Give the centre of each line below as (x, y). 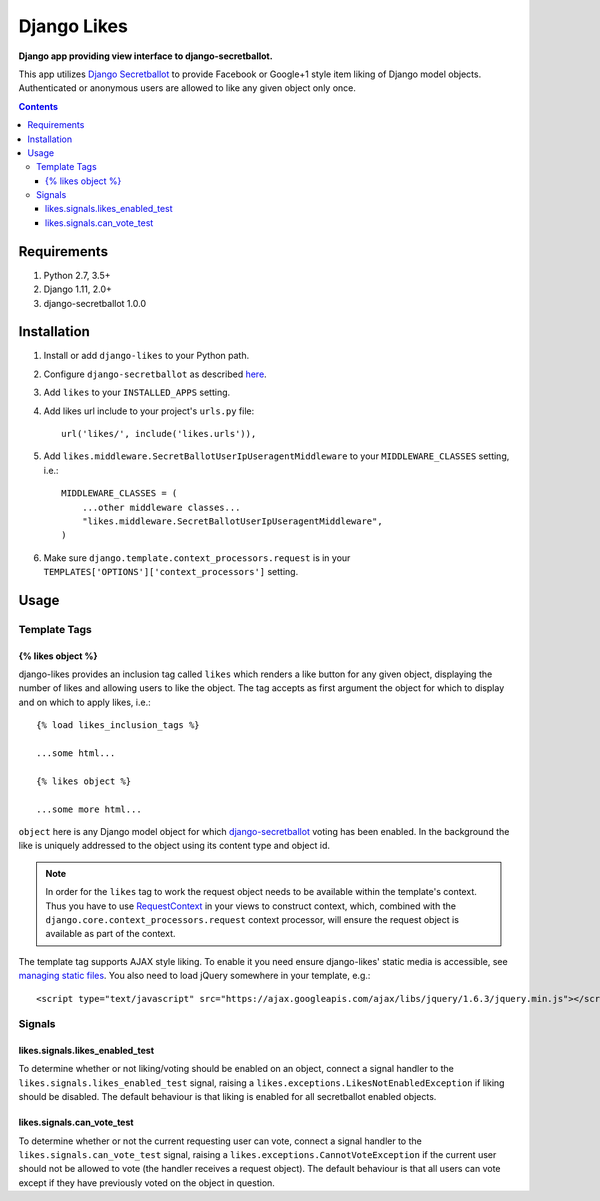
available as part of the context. (110, 934)
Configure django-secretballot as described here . (155, 374)
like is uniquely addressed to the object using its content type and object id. (174, 846)
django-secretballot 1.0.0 (95, 303)
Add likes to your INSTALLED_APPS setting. (137, 392)
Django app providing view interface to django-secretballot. (146, 56)
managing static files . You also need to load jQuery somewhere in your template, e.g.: (194, 976)
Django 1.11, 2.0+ (77, 289)
